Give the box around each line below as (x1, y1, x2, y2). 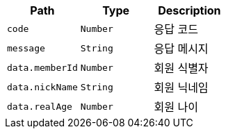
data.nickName (7, 81, 78, 92)
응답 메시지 (154, 42, 209, 56)
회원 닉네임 (154, 81, 209, 94)
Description (158, 3, 221, 17)
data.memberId (7, 62, 78, 73)
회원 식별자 (154, 61, 209, 75)
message (7, 42, 45, 53)
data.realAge (7, 101, 72, 112)
